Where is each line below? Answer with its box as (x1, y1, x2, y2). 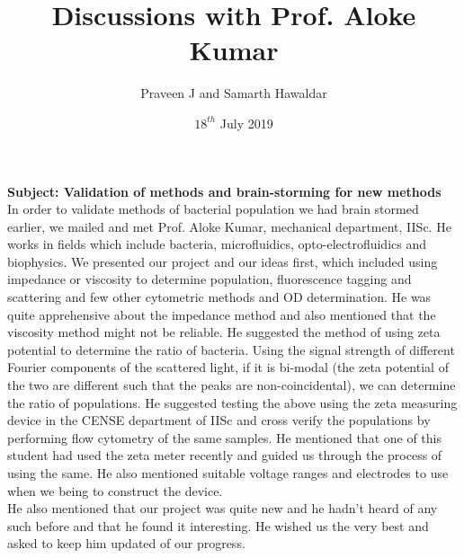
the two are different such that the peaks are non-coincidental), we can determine (7, 376, 456, 394)
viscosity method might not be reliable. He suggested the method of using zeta (7, 323, 441, 341)
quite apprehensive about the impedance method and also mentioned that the (7, 305, 436, 323)
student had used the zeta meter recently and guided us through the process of (7, 446, 442, 465)
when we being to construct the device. (7, 481, 223, 500)
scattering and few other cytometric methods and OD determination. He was (7, 288, 432, 306)
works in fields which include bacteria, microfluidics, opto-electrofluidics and (7, 235, 426, 253)
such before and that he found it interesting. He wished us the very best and (7, 516, 429, 535)
